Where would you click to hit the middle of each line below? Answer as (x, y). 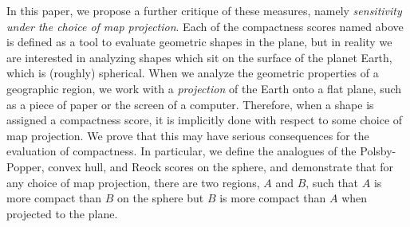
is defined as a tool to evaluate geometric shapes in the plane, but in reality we (199, 42)
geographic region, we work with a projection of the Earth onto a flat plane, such (204, 88)
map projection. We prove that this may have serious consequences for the (188, 135)
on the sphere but (161, 198)
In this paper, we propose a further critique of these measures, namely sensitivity (204, 10)
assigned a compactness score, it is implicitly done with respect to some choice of (205, 120)
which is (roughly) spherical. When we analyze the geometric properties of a (193, 73)
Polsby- (378, 151)
